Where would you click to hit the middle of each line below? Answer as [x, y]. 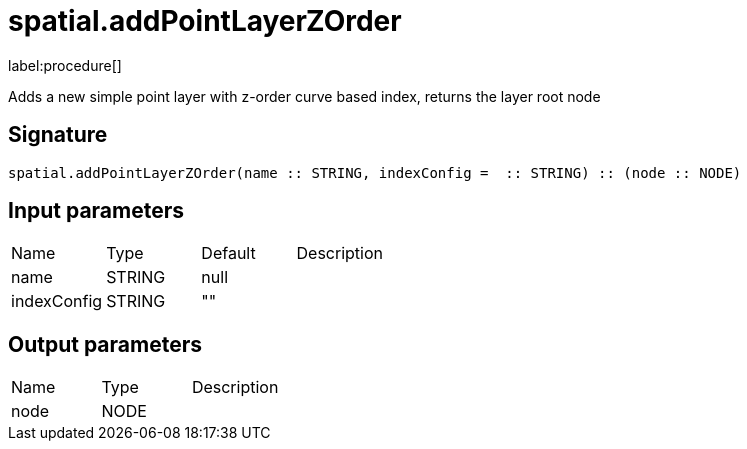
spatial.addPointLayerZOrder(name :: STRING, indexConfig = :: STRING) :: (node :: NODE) [375, 172]
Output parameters [105, 344]
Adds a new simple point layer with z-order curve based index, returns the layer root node [304, 96]
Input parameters [96, 211]
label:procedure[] [65, 65]
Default [228, 253]
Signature [58, 135]
